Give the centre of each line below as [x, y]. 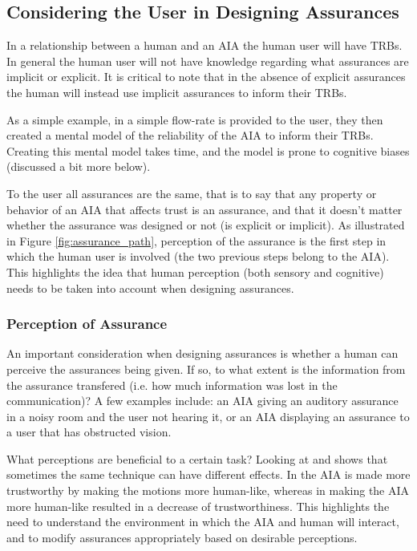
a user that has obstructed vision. [89, 432]
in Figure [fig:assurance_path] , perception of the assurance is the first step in [196, 240]
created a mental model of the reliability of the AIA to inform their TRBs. [190, 135]
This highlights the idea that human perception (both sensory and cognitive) [195, 271]
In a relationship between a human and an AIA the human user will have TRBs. [204, 45]
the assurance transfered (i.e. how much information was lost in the [172, 385]
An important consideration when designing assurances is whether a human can [202, 353]
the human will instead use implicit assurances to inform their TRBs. [177, 92]
